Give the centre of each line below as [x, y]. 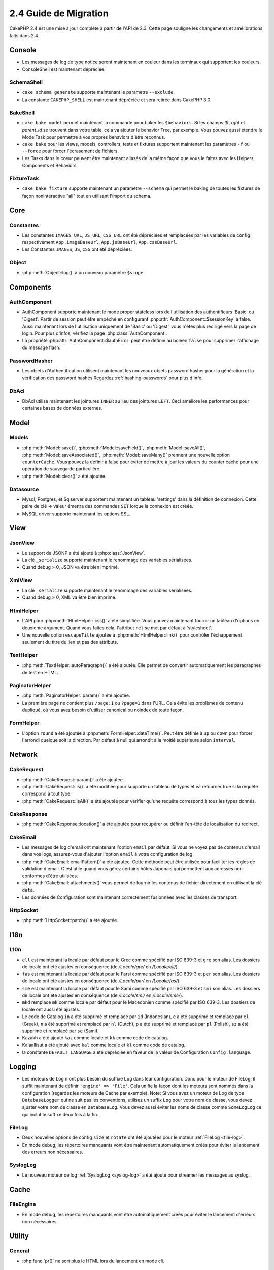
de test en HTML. [40, 672]
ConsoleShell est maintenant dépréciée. [64, 69]
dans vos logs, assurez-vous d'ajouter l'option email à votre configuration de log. [108, 854]
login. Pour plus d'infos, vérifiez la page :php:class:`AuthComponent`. [95, 333]
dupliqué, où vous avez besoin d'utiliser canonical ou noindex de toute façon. [103, 710]
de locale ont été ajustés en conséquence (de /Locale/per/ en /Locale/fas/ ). [101, 981]
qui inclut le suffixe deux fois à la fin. [60, 1115]
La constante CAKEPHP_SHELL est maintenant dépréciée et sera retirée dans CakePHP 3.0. [117, 100]
